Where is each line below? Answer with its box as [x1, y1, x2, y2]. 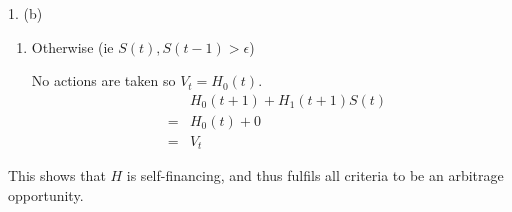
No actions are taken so [31, 70, 176, 91]
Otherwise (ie [31, 36, 114, 57]
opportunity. [8, 184, 84, 205]
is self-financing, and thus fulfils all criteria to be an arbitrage [126, 165, 504, 186]
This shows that [8, 165, 106, 186]
